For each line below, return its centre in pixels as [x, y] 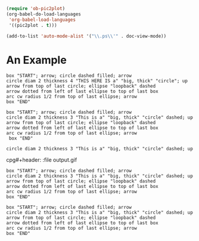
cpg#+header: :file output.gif [42, 160]
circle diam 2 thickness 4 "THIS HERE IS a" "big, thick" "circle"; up [97, 81]
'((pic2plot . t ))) [33, 25]
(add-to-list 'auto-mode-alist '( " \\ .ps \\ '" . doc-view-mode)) [86, 36]
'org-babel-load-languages [42, 20]
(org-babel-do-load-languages [44, 14]
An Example [36, 60]
